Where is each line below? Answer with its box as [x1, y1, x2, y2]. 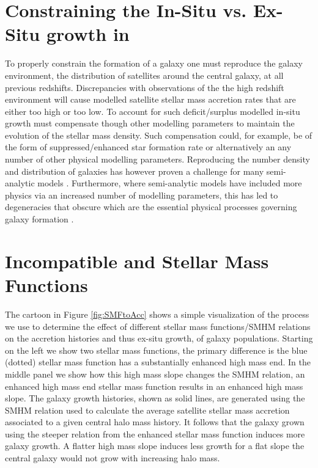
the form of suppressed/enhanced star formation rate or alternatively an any [5, 141, 292, 153]
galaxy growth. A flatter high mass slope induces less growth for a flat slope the [5, 439, 305, 452]
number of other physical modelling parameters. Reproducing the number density [5, 153, 310, 166]
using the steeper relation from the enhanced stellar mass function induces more [5, 427, 305, 440]
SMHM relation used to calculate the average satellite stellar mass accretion [5, 403, 290, 416]
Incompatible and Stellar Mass [5, 248, 269, 273]
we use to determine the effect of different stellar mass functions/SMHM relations [5, 320, 311, 332]
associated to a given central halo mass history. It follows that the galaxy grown [5, 415, 305, 428]
